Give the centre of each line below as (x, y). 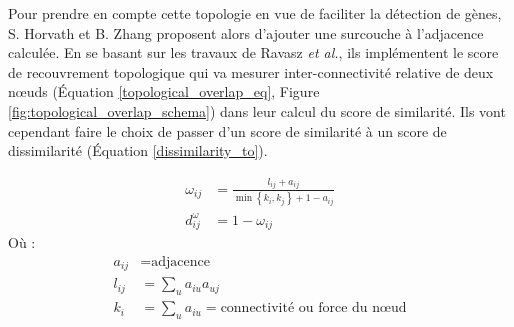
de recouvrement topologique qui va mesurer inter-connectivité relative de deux (251, 71)
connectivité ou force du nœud (313, 308)
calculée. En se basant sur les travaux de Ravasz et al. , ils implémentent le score (253, 52)
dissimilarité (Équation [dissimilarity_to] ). (138, 150)
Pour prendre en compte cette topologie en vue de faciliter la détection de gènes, (255, 13)
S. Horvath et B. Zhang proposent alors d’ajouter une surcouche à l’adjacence (246, 32)
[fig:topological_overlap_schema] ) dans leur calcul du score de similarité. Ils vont (257, 110)
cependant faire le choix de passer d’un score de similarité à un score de (227, 130)
